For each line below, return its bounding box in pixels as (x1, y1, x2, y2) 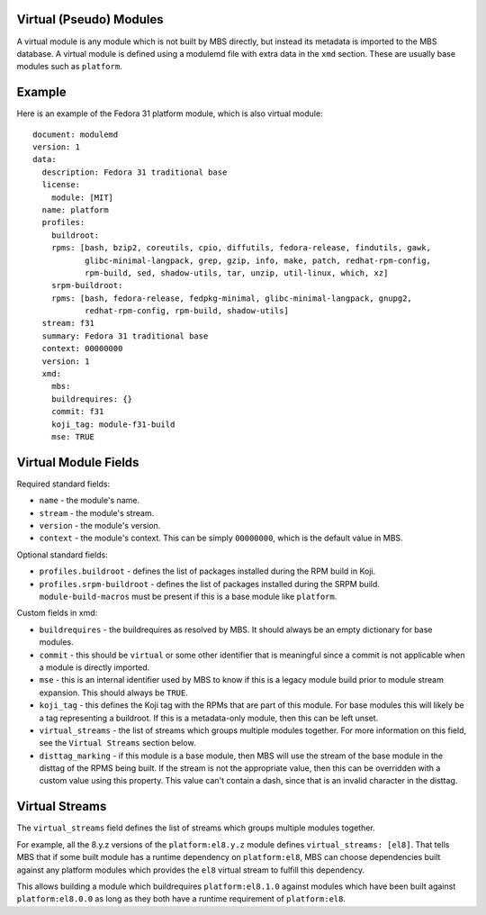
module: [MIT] (50, 192, 114, 203)
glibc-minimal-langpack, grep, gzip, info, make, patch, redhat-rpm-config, (84, 255, 432, 266)
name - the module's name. (39, 495, 139, 506)
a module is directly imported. (39, 662, 150, 673)
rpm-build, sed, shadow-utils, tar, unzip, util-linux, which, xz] (84, 267, 389, 278)
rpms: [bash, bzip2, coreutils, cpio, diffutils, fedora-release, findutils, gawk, (50, 243, 432, 253)
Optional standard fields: (16, 549, 108, 560)
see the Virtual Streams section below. (39, 738, 196, 748)
